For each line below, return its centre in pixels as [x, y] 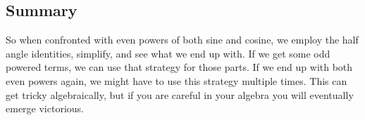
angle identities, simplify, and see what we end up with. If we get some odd [168, 53]
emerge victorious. [45, 108]
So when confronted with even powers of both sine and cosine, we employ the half [182, 40]
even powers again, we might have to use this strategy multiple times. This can [177, 80]
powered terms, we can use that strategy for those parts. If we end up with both [179, 67]
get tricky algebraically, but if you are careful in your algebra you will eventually [180, 94]
